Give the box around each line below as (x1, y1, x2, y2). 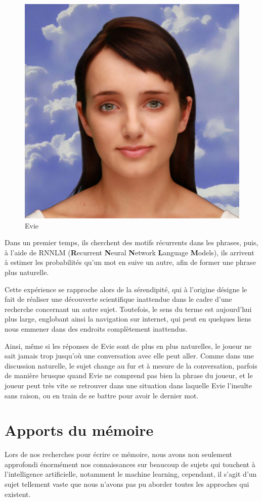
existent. (5, 488, 31, 499)
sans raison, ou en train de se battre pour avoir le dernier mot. (5, 390, 199, 400)
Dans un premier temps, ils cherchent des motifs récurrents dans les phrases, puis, (5, 237, 258, 248)
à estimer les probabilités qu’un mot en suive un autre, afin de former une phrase (5, 257, 256, 267)
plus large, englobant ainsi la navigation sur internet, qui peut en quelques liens (5, 313, 251, 324)
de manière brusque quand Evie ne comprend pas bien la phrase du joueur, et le (5, 370, 253, 381)
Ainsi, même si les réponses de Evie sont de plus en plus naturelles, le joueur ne (5, 340, 252, 351)
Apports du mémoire (5, 420, 154, 440)
